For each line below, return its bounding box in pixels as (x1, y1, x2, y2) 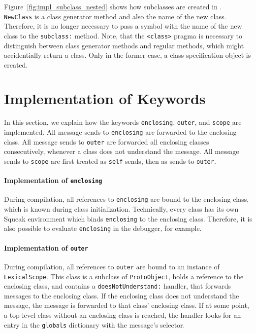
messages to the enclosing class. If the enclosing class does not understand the (4, 290, 239, 300)
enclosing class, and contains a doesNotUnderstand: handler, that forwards (4, 281, 231, 291)
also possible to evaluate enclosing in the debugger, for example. (4, 223, 202, 233)
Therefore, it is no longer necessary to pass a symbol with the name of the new (4, 21, 242, 31)
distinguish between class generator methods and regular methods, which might (4, 40, 244, 50)
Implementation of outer (4, 242, 88, 253)
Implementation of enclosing (4, 175, 102, 185)
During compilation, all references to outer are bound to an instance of (4, 261, 220, 271)
